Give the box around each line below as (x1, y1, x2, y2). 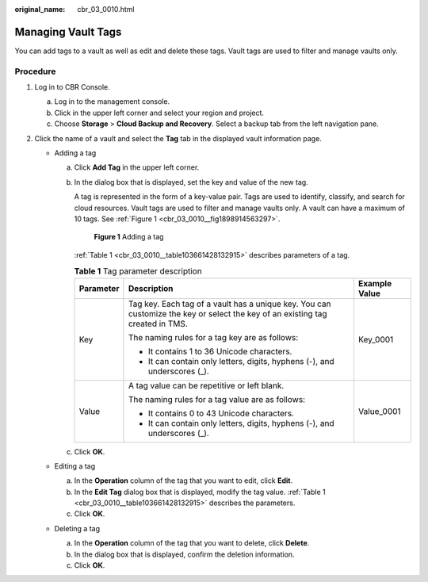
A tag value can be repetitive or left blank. (128, 380, 285, 391)
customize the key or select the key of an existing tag (128, 308, 327, 319)
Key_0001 (357, 334, 394, 345)
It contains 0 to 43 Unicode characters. (147, 408, 295, 419)
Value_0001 (357, 405, 401, 416)
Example (357, 278, 392, 289)
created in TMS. (128, 318, 188, 329)
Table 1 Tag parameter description (74, 266, 202, 277)
